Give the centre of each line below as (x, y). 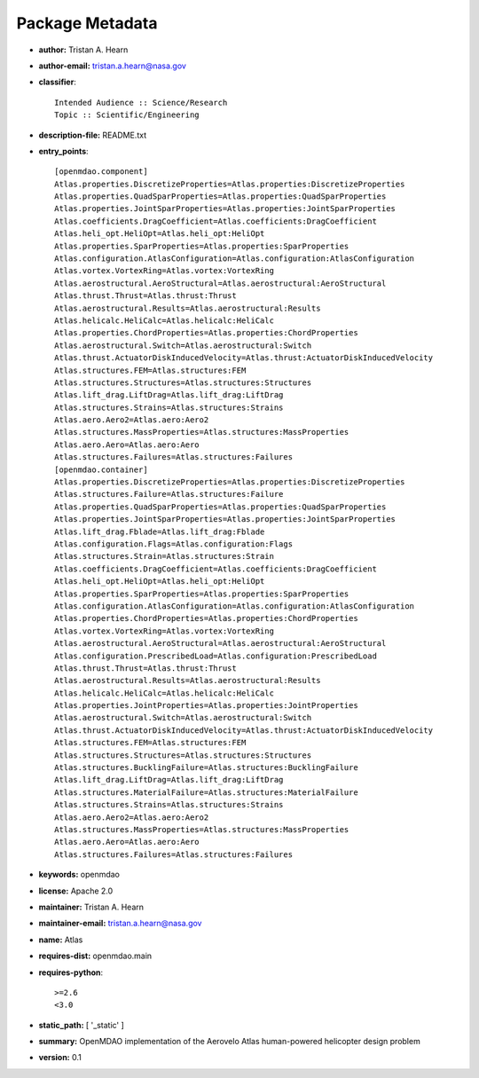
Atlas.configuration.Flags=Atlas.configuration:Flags (173, 544)
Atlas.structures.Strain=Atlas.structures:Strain (165, 556)
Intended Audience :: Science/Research (141, 102)
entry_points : (63, 151)
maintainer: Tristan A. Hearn (91, 907)
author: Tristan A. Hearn (83, 50)
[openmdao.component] (101, 172)
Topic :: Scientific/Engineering (127, 115)
